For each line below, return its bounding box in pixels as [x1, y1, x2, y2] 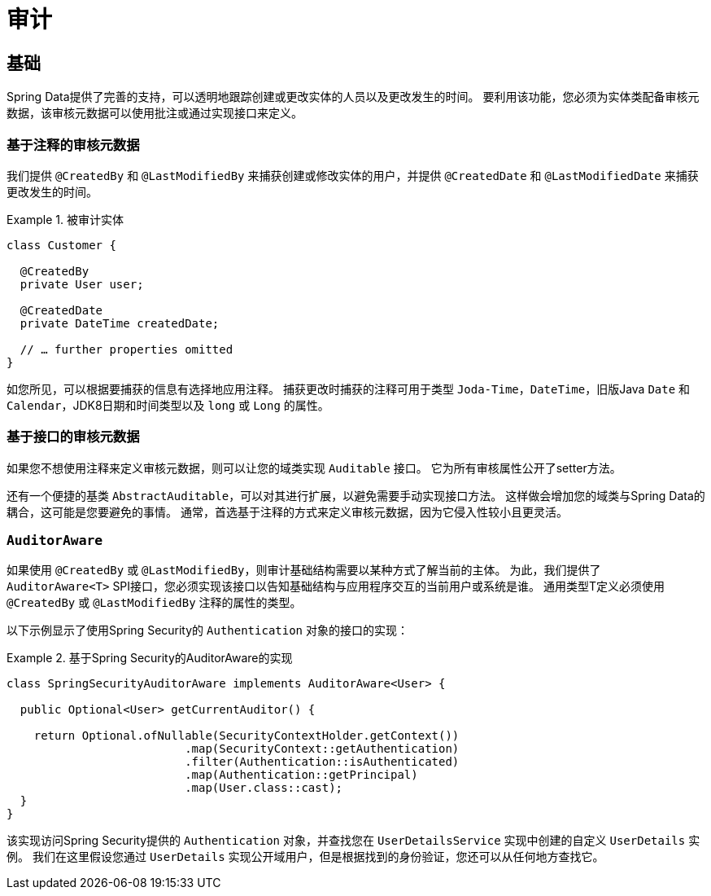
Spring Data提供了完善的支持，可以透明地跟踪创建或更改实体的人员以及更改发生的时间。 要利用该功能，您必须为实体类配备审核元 [7, 90, 700, 104]
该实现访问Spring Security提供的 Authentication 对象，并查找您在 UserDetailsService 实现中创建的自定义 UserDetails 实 [7, 833, 700, 848]
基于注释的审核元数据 [7, 136, 140, 153]
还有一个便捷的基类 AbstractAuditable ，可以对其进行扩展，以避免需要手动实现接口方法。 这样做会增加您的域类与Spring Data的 [7, 488, 705, 503]
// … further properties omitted [20, 342, 233, 356]
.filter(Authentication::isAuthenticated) [185, 755, 460, 769]
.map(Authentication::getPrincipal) [185, 768, 418, 782]
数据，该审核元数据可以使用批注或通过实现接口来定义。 [7, 106, 303, 121]
